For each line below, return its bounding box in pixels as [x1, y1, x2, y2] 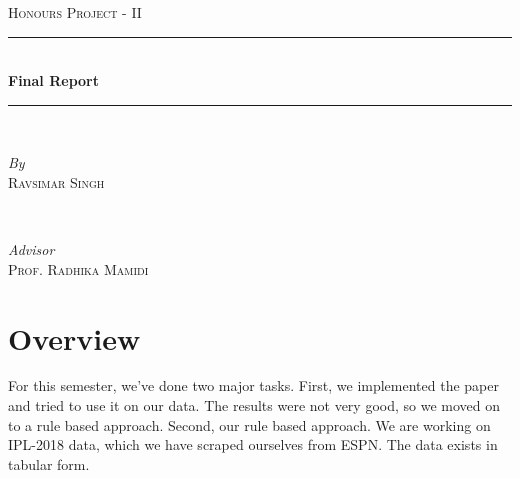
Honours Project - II [8, 2, 142, 22]
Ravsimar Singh [8, 171, 105, 192]
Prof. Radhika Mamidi [8, 258, 149, 279]
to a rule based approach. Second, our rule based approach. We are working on [8, 414, 491, 435]
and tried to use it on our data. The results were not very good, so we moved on [8, 395, 501, 416]
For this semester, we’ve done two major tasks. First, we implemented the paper [8, 375, 499, 396]
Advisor [8, 239, 55, 260]
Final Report [8, 70, 99, 91]
